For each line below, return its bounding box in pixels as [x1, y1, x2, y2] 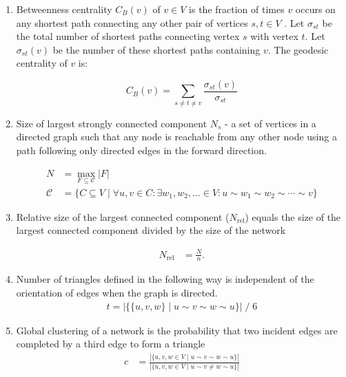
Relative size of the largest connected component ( [16, 209, 230, 224]
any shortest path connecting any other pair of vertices [16, 15, 248, 30]
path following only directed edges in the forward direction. [16, 142, 267, 157]
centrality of [16, 56, 68, 70]
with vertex [250, 29, 298, 43]
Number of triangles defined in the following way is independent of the [16, 272, 314, 286]
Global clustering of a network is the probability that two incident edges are [16, 323, 338, 337]
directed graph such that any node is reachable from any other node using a [16, 129, 337, 144]
